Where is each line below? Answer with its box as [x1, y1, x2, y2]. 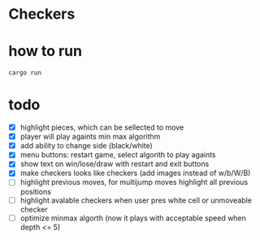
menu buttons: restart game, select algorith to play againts [19, 150, 216, 160]
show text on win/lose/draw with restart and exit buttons [19, 159, 210, 169]
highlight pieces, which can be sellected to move [19, 122, 184, 132]
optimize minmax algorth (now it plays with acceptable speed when [19, 212, 246, 223]
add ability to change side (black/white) [19, 141, 153, 151]
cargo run [8, 69, 42, 77]
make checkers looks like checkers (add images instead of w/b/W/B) [19, 168, 251, 178]
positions [19, 186, 51, 196]
